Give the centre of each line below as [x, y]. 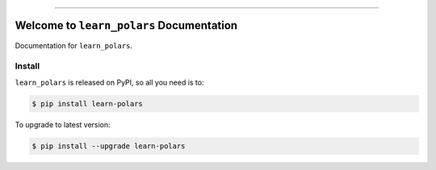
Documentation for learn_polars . [74, 45]
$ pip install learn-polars [87, 104]
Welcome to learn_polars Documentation [126, 25]
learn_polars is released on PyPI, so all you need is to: [109, 82]
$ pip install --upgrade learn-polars [109, 146]
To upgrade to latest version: [63, 124]
